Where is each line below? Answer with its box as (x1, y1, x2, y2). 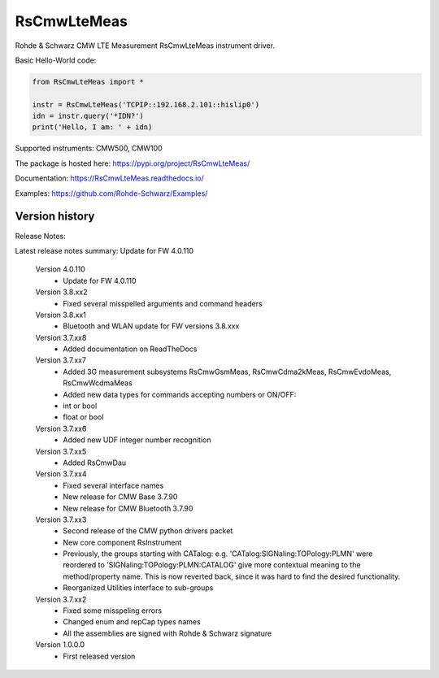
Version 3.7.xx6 (35, 424, 87, 433)
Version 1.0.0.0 (35, 640, 85, 650)
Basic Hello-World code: (15, 55, 97, 65)
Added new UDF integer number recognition (63, 435, 211, 445)
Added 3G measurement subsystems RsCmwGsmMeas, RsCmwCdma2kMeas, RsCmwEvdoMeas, (63, 367, 392, 376)
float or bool (63, 412, 104, 422)
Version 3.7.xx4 (35, 469, 87, 479)
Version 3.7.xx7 (35, 355, 87, 365)
